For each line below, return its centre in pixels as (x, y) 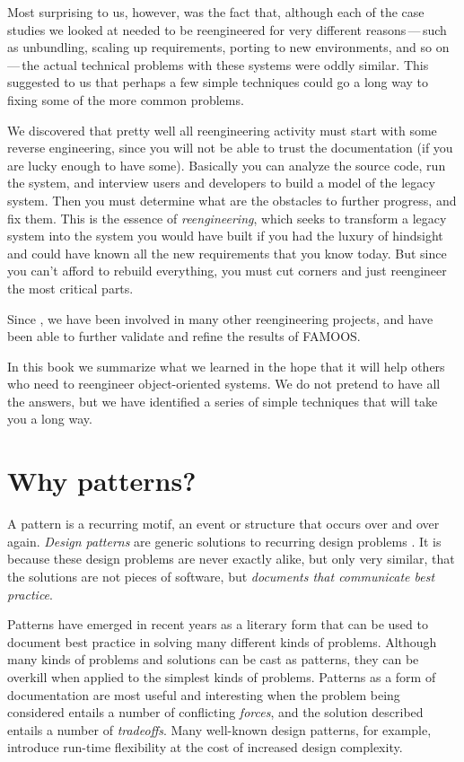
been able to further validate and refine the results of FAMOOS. (184, 336)
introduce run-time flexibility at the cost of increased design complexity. (205, 747)
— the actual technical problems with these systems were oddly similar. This (218, 64)
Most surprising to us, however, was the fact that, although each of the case (216, 12)
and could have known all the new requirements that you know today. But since (227, 253)
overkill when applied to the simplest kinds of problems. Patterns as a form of (222, 676)
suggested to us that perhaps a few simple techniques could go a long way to (218, 82)
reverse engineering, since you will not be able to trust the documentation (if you (230, 148)
